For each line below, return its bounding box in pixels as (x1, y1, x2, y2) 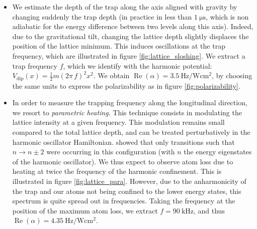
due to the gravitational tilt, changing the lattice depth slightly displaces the (12, 31, 249, 41)
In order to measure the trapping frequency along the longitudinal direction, (12, 97, 247, 108)
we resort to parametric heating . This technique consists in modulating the (12, 107, 242, 117)
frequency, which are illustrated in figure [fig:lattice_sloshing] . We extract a (12, 50, 245, 61)
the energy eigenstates (184, 146, 252, 157)
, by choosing (212, 70, 252, 81)
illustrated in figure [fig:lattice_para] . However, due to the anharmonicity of (12, 175, 246, 186)
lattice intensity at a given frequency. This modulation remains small (12, 117, 225, 127)
